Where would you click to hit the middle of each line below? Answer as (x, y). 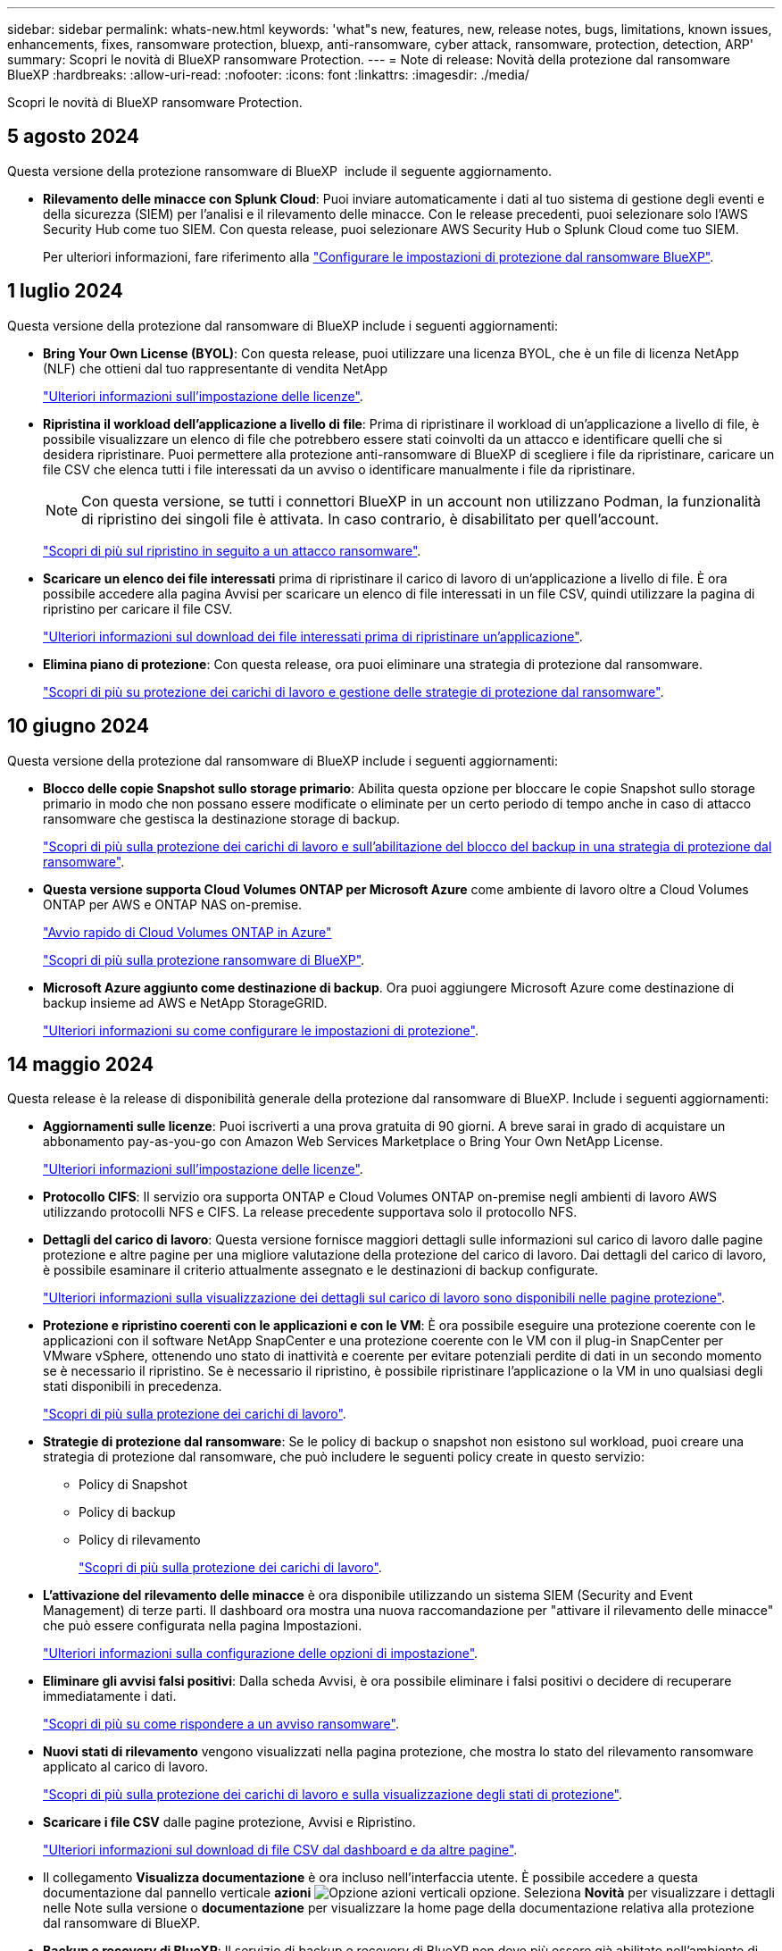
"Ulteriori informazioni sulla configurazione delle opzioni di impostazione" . (261, 1654)
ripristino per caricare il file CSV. (138, 608)
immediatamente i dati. (110, 1696)
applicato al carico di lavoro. (126, 1767)
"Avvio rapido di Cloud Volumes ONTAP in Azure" (187, 932)
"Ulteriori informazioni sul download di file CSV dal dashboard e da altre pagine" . (280, 1850)
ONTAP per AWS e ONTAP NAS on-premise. (173, 904)
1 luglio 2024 (65, 291)
